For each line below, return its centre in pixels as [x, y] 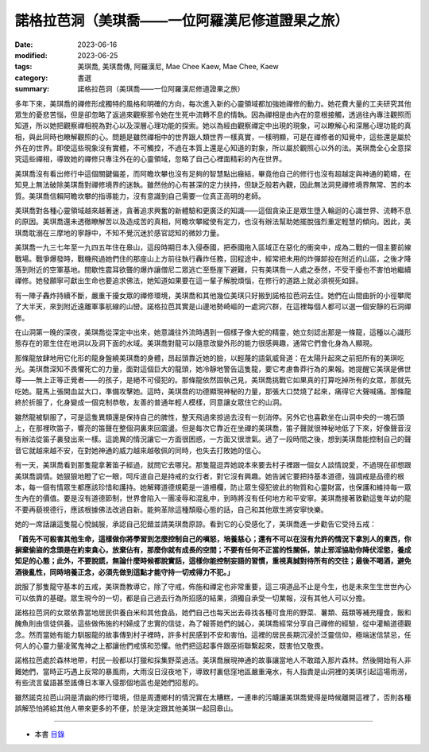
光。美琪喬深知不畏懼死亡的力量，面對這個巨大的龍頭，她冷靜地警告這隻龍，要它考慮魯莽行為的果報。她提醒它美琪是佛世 [213, 369]
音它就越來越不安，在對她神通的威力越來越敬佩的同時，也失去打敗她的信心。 [140, 450]
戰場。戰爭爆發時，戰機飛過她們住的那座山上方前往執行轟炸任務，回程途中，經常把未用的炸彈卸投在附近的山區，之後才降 [213, 258]
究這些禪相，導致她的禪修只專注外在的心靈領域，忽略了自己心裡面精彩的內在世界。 [150, 159]
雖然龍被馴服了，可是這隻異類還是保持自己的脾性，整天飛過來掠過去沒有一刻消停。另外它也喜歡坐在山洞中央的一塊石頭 [209, 417]
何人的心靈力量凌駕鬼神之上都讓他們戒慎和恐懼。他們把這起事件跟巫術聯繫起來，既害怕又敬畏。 [171, 646]
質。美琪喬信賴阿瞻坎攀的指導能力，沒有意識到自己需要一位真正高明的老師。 [140, 196]
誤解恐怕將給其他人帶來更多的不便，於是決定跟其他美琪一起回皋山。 [126, 708]
